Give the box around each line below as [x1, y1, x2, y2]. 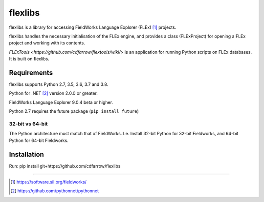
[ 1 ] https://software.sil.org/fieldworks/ [10, 179, 87, 185]
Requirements [9, 68, 53, 77]
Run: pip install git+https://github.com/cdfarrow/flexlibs [9, 163, 121, 169]
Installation [9, 150, 44, 159]
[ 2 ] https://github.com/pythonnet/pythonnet [10, 188, 99, 194]
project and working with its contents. [9, 40, 85, 46]
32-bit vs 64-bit [9, 120, 48, 127]
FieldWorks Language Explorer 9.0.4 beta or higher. [9, 99, 113, 105]
